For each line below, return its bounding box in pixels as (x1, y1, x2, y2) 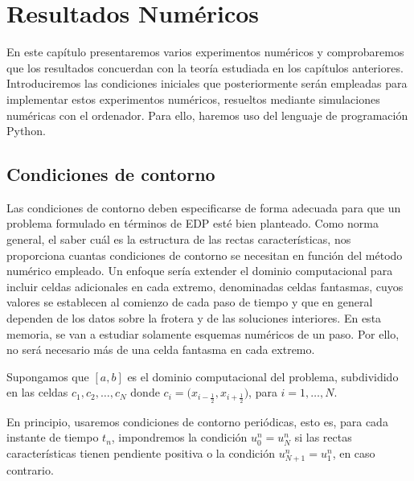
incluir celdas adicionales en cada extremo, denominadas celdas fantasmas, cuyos (6, 277, 404, 294)
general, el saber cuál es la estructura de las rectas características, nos (6, 231, 351, 248)
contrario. (6, 462, 54, 479)
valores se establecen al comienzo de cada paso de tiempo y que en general (6, 294, 373, 310)
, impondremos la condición (111, 429, 248, 446)
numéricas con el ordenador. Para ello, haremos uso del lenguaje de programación (6, 106, 408, 123)
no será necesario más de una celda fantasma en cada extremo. (6, 341, 315, 358)
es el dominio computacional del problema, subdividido (127, 368, 399, 384)
